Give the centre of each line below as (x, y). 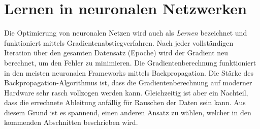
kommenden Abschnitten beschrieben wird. (71, 122)
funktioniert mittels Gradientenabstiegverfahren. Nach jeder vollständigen (119, 42)
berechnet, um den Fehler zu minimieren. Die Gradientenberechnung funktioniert (130, 62)
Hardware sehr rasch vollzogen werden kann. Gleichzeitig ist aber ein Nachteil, (126, 92)
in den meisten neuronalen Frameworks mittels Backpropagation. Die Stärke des (129, 72)
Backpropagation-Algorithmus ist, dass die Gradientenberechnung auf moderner (128, 83)
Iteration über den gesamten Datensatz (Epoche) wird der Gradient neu (116, 53)
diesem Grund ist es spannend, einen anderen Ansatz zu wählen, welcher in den (128, 112)
